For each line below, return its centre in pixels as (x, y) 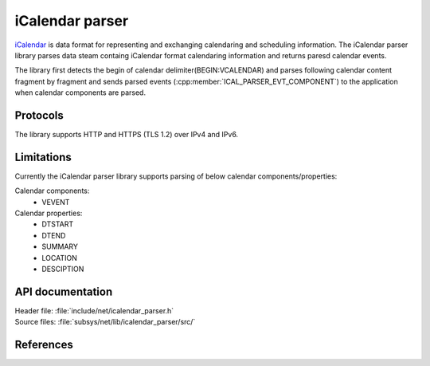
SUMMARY (60, 246)
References (44, 345)
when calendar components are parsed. (80, 92)
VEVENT (56, 202)
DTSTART (58, 224)
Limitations (43, 157)
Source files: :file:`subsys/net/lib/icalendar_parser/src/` (105, 322)
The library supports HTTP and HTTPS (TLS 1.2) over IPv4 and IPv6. (127, 135)
